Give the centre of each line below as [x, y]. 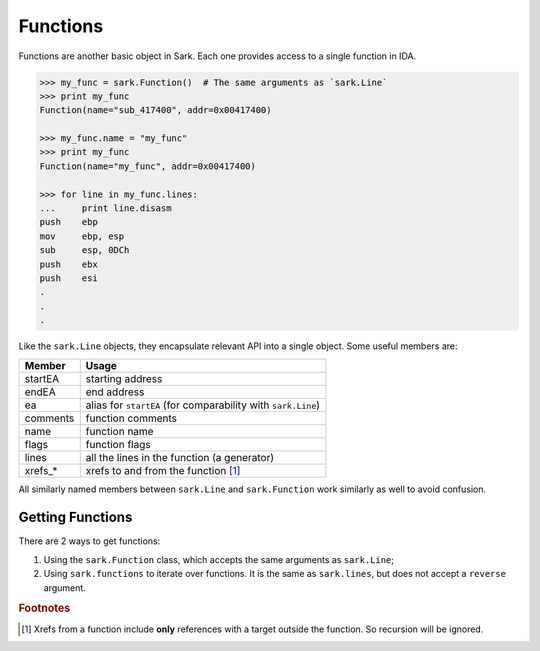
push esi [69, 278]
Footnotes [44, 608]
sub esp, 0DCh [84, 250]
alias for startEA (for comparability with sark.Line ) [202, 405]
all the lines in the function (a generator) [180, 457]
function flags [118, 444]
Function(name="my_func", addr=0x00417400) [148, 166]
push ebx [69, 264]
